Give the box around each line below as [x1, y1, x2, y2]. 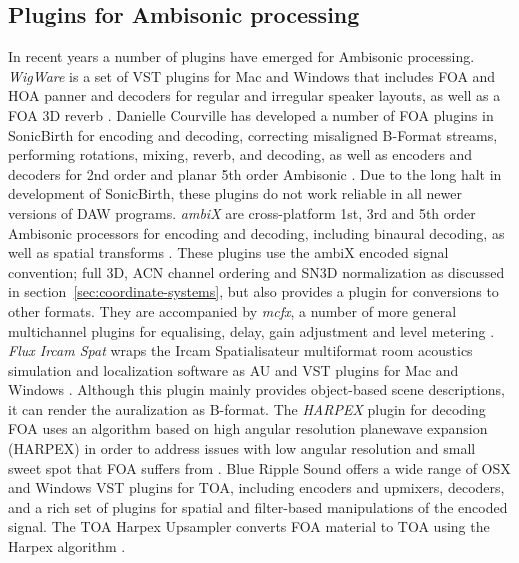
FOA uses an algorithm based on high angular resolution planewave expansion [8, 418, 488, 439]
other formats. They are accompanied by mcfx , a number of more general [8, 300, 457, 321]
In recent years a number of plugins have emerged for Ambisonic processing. [8, 46, 475, 67]
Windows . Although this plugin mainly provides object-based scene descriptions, [8, 379, 505, 400]
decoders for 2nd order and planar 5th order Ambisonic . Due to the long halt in [8, 163, 502, 184]
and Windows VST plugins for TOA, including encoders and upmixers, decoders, [8, 477, 505, 498]
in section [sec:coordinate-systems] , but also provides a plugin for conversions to [8, 281, 499, 302]
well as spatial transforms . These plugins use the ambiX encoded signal [8, 242, 449, 263]
